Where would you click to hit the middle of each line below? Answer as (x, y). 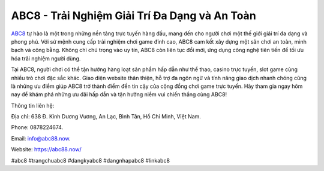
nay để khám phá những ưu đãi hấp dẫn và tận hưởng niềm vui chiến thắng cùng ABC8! (119, 94)
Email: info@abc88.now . (41, 138)
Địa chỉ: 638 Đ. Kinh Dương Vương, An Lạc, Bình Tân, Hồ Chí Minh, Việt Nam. (106, 117)
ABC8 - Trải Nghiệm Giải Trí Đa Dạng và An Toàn (133, 16)
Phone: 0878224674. (37, 127)
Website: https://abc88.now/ (46, 149)
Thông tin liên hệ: (33, 105)
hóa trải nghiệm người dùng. (46, 58)
